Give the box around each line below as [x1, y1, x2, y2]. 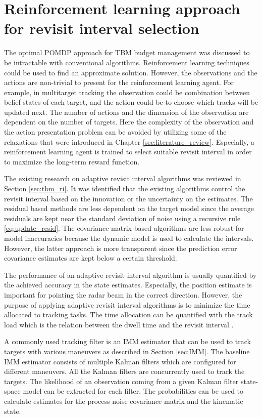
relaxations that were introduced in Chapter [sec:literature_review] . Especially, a [4, 136, 254, 147]
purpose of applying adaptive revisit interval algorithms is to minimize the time [4, 299, 250, 310]
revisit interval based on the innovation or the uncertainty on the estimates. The [4, 193, 253, 203]
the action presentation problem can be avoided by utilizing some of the [4, 127, 227, 137]
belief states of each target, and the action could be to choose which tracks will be [4, 97, 258, 107]
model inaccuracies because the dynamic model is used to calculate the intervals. [4, 233, 254, 243]
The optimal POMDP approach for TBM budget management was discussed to [4, 47, 250, 58]
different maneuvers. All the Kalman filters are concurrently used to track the [4, 366, 245, 377]
